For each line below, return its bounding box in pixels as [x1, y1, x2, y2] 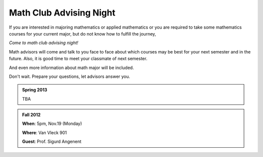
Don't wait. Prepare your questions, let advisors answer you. [9, 73, 131, 79]
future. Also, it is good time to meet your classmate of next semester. [9, 56, 148, 62]
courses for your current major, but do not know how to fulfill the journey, [9, 31, 156, 36]
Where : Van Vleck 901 [22, 129, 67, 136]
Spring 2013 [22, 87, 47, 93]
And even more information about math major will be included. [9, 65, 134, 70]
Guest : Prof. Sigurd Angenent [22, 139, 81, 144]
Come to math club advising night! [9, 40, 78, 46]
